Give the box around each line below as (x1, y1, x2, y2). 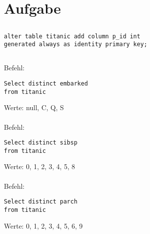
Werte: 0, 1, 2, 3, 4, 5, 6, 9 (4, 220, 83, 231)
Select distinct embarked (4, 80, 88, 88)
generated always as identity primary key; (4, 41, 148, 48)
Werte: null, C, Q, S (4, 102, 64, 113)
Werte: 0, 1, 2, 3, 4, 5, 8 (4, 161, 75, 172)
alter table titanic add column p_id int (4, 32, 141, 40)
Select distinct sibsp (4, 139, 78, 146)
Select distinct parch (4, 198, 78, 205)
